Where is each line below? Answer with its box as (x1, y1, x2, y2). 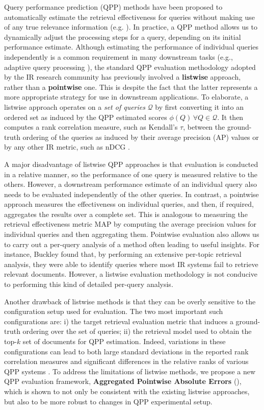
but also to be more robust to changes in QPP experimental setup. (4, 396, 213, 406)
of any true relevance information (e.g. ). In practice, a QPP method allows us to (4, 21, 257, 32)
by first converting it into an (155, 101, 244, 112)
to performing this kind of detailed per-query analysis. (4, 279, 173, 290)
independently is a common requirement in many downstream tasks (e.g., (4, 51, 233, 62)
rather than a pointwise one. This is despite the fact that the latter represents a (4, 81, 258, 92)
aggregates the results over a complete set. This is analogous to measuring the (4, 208, 248, 219)
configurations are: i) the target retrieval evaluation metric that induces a (4, 316, 233, 326)
